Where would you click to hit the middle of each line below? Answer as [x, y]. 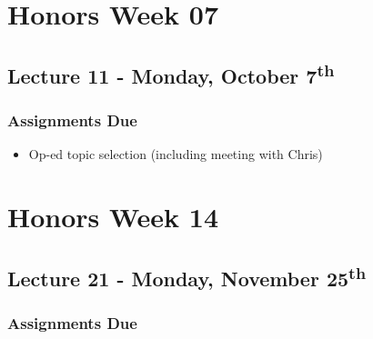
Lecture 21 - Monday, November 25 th [187, 276]
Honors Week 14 [113, 217]
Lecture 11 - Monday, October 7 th [171, 73]
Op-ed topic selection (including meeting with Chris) [176, 154]
